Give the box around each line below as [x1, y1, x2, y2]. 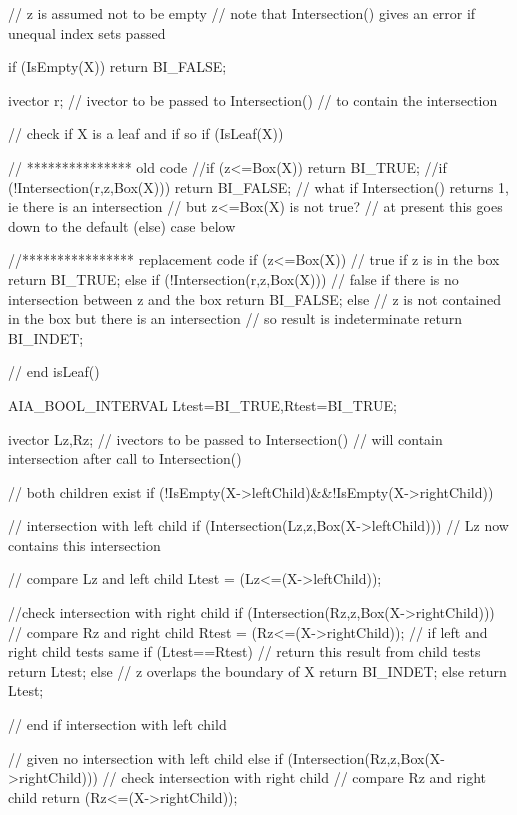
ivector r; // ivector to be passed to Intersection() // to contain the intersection [8, 89, 498, 110]
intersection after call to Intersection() [8, 448, 242, 469]
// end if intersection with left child [8, 714, 227, 735]
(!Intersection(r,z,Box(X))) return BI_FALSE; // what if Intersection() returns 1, [8, 176, 509, 197]
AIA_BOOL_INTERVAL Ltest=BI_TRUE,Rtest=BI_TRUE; [8, 394, 397, 415]
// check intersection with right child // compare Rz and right [102, 767, 487, 788]
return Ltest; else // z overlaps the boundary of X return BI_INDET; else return [8, 660, 507, 681]
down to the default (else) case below [8, 215, 236, 236]
